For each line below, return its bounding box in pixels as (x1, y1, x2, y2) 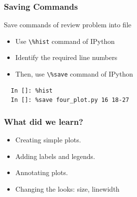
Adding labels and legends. (15, 151, 95, 161)
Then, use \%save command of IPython (15, 69, 133, 79)
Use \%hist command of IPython (15, 36, 115, 46)
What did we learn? (4, 115, 84, 127)
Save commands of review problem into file (4, 20, 132, 30)
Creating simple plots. (15, 135, 81, 145)
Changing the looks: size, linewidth (15, 183, 120, 194)
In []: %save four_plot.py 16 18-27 (11, 97, 129, 104)
